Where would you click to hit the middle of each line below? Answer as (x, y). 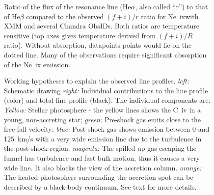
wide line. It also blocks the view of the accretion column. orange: (103, 167)
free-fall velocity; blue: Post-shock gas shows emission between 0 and (107, 129)
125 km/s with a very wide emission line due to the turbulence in (103, 138)
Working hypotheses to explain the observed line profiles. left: (97, 81)
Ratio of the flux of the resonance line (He (67, 6)
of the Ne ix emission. (37, 64)
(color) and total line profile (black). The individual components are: (107, 100)
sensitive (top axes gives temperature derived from (80, 35)
